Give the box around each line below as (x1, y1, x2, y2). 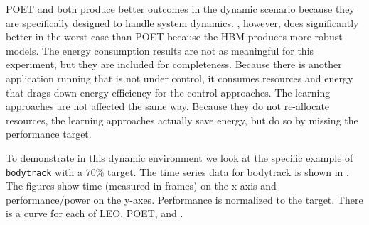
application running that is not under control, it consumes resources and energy (6, 70, 353, 85)
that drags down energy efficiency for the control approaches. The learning (6, 84, 331, 99)
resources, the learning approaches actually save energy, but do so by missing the (6, 112, 358, 127)
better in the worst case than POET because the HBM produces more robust (6, 29, 343, 44)
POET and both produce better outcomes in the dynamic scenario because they (6, 1, 355, 16)
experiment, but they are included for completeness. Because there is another (6, 57, 342, 72)
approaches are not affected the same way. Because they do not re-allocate (6, 99, 330, 114)
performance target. (6, 126, 92, 141)
